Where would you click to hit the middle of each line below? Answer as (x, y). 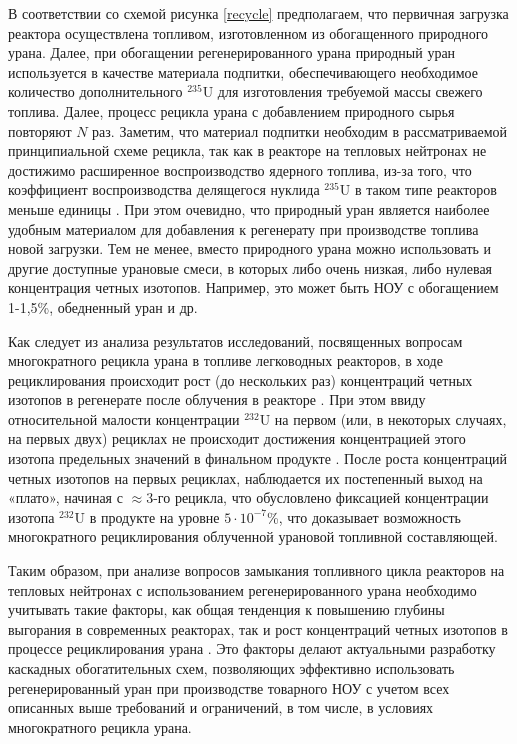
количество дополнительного (95, 91)
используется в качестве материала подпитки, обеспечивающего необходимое (243, 71)
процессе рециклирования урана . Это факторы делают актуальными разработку (252, 648)
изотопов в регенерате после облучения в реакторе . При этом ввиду (217, 399)
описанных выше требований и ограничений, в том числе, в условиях (221, 707)
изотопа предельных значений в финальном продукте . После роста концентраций (258, 458)
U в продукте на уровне (147, 516)
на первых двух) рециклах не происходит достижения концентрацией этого (237, 438)
